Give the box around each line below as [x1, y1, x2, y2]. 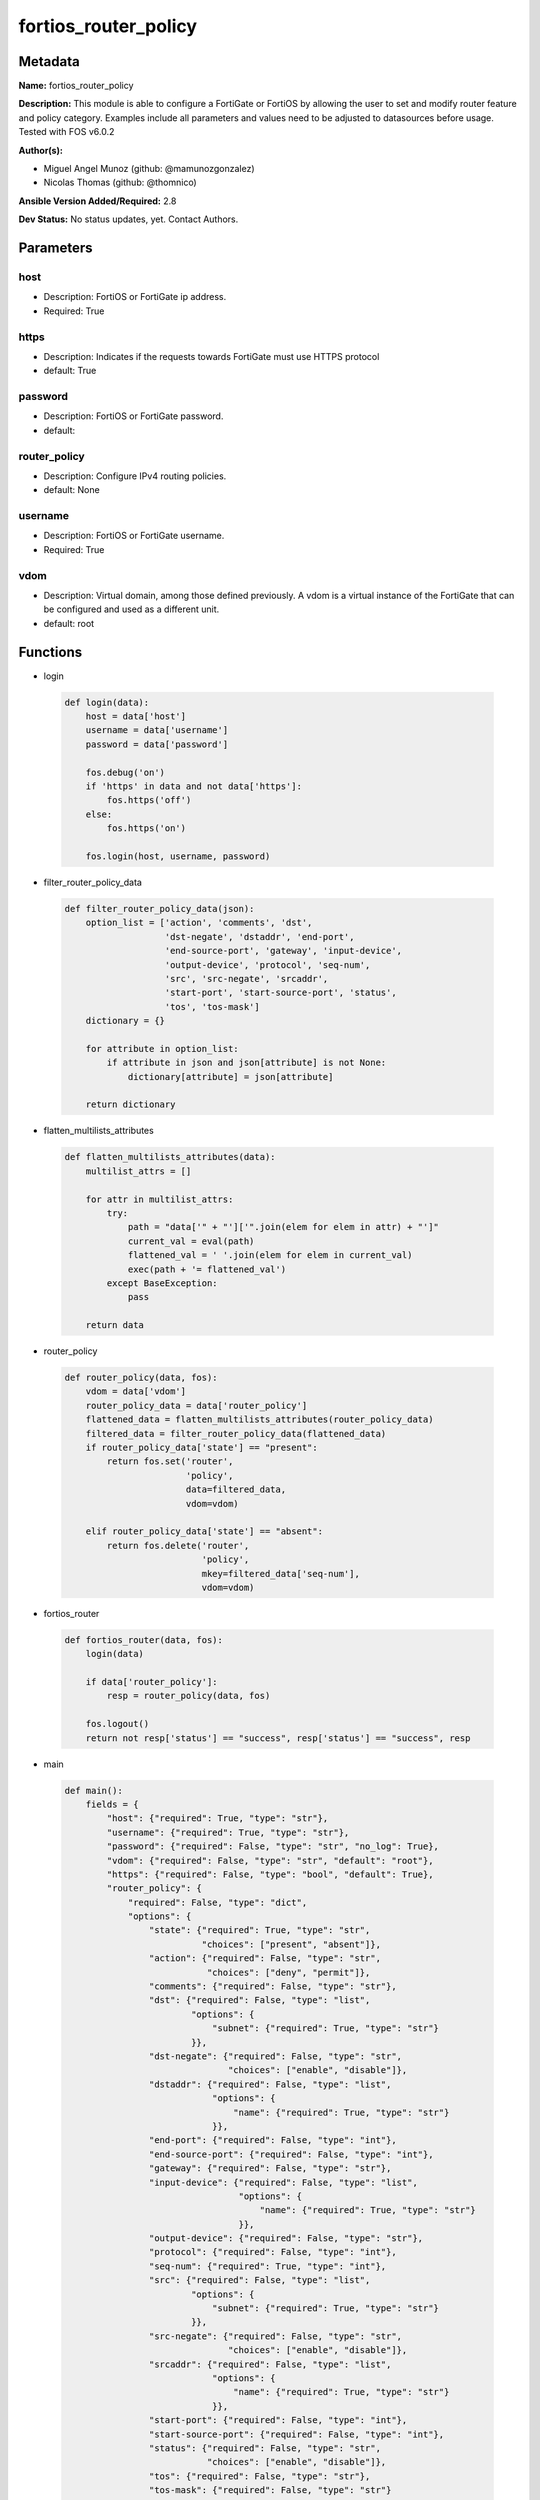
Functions [18, 643, 83, 660]
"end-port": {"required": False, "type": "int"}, [148, 2135, 397, 2146]
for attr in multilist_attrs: [85, 1193, 234, 1205]
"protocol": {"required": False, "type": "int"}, [148, 2246, 397, 2258]
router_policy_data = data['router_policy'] [85, 1400, 308, 1411]
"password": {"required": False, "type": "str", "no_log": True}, [106, 1841, 440, 1852]
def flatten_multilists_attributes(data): [64, 1151, 276, 1163]
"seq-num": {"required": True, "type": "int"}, [148, 2260, 387, 2272]
